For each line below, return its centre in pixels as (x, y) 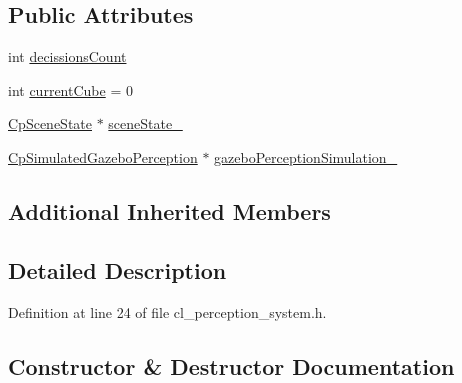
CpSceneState (50, 123)
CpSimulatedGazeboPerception (103, 156)
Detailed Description (117, 269)
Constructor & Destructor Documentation (231, 365)
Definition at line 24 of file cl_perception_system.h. (167, 311)
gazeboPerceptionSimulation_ (306, 156)
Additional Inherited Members (169, 210)
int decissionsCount (67, 56)
